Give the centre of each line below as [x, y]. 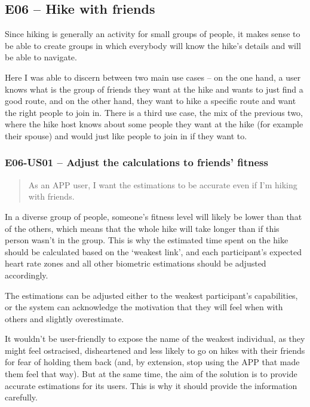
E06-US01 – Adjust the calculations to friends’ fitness [136, 162]
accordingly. [27, 275]
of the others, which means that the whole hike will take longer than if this [142, 228]
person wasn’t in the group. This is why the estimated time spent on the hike [147, 240]
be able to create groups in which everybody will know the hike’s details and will [153, 45]
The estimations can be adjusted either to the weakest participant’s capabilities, [151, 295]
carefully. [21, 397]
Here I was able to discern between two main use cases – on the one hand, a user [153, 77]
